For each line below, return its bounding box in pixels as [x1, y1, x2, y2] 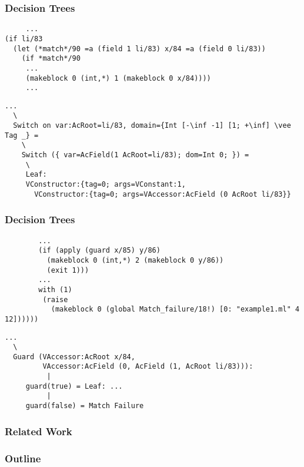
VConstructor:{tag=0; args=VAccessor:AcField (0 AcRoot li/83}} [34, 190, 291, 198]
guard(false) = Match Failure [25, 402, 144, 410]
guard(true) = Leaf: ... [25, 382, 123, 390]
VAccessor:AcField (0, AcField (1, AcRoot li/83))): [42, 362, 253, 371]
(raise [42, 295, 68, 304]
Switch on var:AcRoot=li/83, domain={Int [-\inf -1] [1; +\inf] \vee [13, 121, 291, 130]
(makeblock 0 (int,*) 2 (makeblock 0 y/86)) [46, 256, 224, 264]
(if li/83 [5, 34, 43, 43]
